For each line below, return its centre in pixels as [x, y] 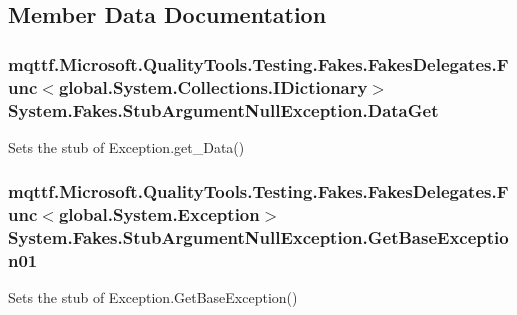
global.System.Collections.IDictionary [213, 86]
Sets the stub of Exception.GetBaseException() [153, 297]
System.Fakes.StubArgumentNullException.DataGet [223, 109]
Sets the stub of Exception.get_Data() [126, 146]
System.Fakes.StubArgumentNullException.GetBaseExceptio [258, 237]
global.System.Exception [159, 214]
